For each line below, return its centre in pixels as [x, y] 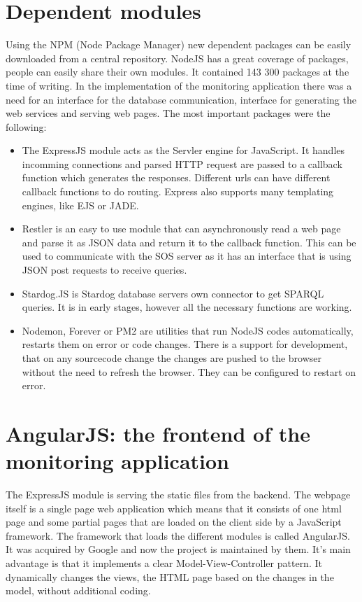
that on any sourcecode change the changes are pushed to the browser [172, 358]
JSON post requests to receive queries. [104, 270]
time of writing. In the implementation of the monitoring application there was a [179, 85]
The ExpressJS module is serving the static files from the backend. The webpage [178, 495]
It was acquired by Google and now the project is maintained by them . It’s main [178, 549]
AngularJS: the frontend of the [158, 433]
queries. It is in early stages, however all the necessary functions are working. [187, 307]
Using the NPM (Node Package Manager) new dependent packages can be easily [179, 44]
